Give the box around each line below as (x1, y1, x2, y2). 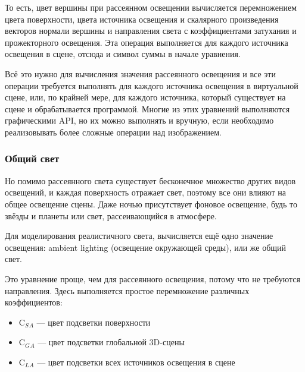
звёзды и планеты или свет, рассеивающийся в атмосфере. (5, 209, 217, 222)
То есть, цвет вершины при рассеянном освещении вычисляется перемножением (5, 1, 297, 13)
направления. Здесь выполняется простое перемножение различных (5, 284, 250, 297)
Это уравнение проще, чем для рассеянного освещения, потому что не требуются (5, 272, 300, 285)
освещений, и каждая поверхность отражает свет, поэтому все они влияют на (5, 186, 287, 198)
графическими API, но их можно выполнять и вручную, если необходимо (5, 114, 274, 127)
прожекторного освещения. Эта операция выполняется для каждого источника (5, 36, 288, 48)
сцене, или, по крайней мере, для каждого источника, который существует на (5, 91, 286, 103)
